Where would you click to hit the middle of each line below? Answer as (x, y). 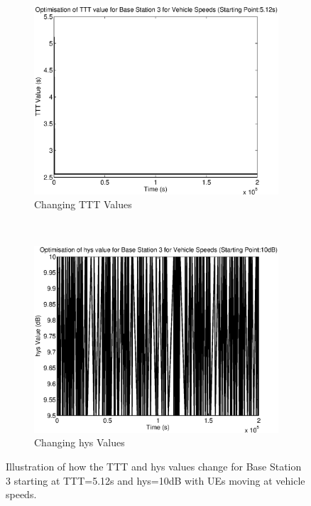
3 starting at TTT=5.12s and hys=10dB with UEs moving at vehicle (155, 480)
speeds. (21, 494)
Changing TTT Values (83, 204)
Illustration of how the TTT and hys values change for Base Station (154, 467)
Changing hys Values (80, 442)
